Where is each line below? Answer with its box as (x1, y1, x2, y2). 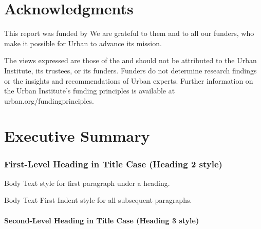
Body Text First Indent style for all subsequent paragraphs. (4, 195, 192, 205)
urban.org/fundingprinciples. (4, 95, 94, 106)
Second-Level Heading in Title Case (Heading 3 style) (4, 215, 199, 225)
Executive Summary (4, 125, 150, 146)
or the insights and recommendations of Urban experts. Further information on (4, 75, 253, 86)
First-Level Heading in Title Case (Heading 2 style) (4, 157, 222, 170)
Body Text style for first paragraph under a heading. (4, 177, 170, 188)
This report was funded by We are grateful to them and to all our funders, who (4, 28, 254, 39)
